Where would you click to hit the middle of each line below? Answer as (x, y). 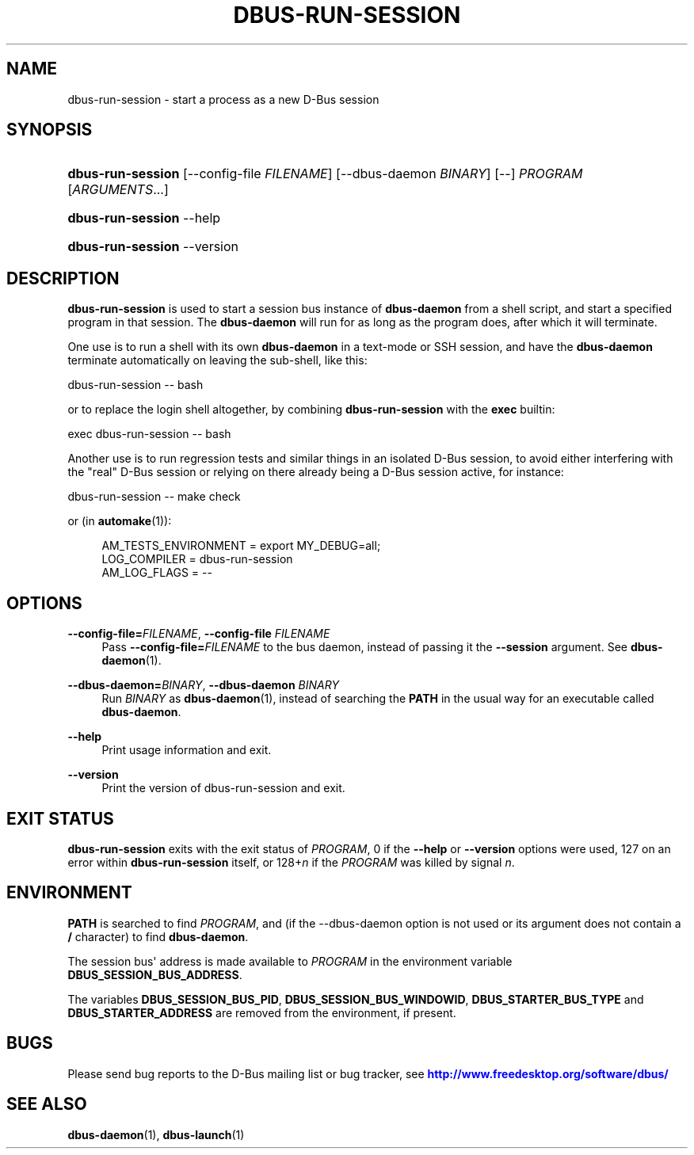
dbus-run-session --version (153, 247)
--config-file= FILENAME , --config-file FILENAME (199, 634)
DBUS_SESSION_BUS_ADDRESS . (155, 974)
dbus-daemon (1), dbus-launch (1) (156, 1134)
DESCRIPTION (63, 278)
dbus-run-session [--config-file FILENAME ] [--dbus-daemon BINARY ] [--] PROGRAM (325, 174)
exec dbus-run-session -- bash (149, 434)
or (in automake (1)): (120, 521)
